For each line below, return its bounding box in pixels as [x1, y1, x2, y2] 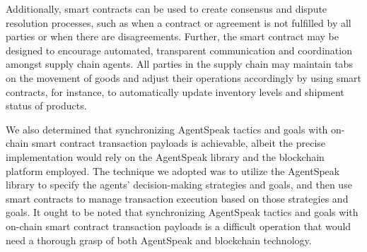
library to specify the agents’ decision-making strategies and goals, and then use [6, 177, 352, 192]
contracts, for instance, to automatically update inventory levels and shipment [6, 84, 344, 99]
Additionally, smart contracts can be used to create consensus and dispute [6, 1, 327, 16]
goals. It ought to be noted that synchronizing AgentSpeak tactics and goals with [6, 205, 359, 220]
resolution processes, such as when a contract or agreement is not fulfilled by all [6, 15, 351, 30]
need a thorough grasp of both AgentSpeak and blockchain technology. [6, 232, 312, 247]
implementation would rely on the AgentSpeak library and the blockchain [6, 149, 325, 164]
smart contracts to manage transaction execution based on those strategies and [6, 191, 349, 205]
